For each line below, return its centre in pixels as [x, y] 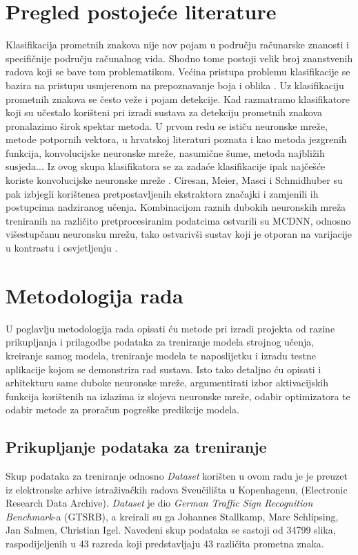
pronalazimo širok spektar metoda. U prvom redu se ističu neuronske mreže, [167, 125]
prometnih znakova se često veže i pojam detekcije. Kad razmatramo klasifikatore [178, 98]
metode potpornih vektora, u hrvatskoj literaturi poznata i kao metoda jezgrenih [176, 139]
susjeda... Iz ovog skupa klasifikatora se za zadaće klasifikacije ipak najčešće [166, 166]
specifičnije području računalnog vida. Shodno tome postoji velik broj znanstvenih [179, 58]
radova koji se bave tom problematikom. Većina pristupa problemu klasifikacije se [178, 72]
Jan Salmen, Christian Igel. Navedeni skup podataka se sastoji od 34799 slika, [171, 530]
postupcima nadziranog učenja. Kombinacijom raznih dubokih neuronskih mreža [176, 207]
